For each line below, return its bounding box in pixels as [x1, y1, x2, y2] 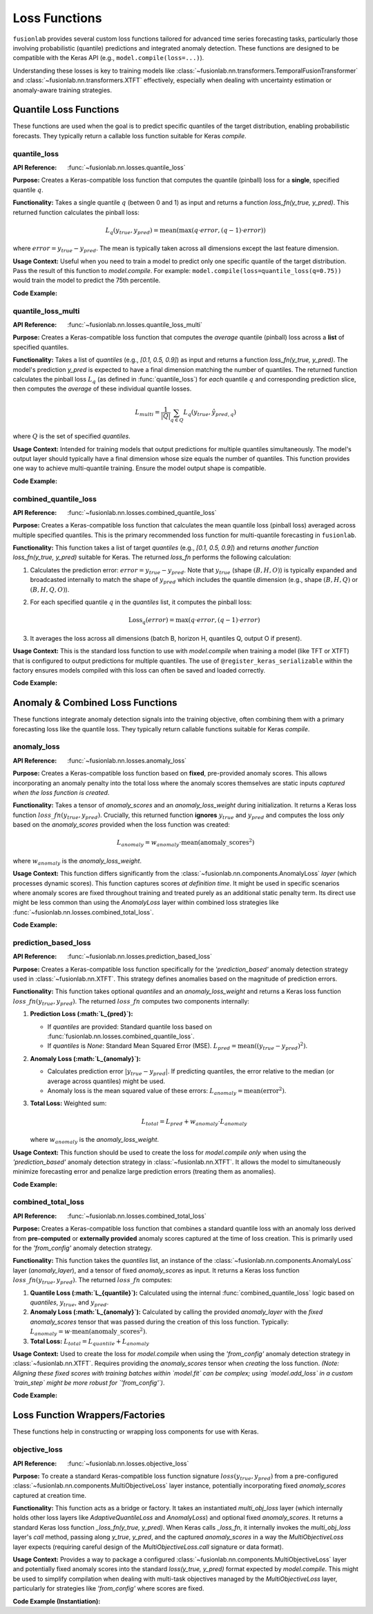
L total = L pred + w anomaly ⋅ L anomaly [141, 1117, 248, 1127]
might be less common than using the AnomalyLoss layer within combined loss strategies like [12, 899, 279, 907]
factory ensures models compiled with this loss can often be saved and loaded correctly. [12, 666, 266, 674]
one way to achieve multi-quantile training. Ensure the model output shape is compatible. [12, 464, 267, 473]
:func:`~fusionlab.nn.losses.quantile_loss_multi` [67, 320, 203, 328]
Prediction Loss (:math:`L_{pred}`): [30, 1010, 133, 1018]
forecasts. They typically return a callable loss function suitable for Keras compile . [12, 131, 247, 140]
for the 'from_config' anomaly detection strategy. [12, 1244, 153, 1252]
